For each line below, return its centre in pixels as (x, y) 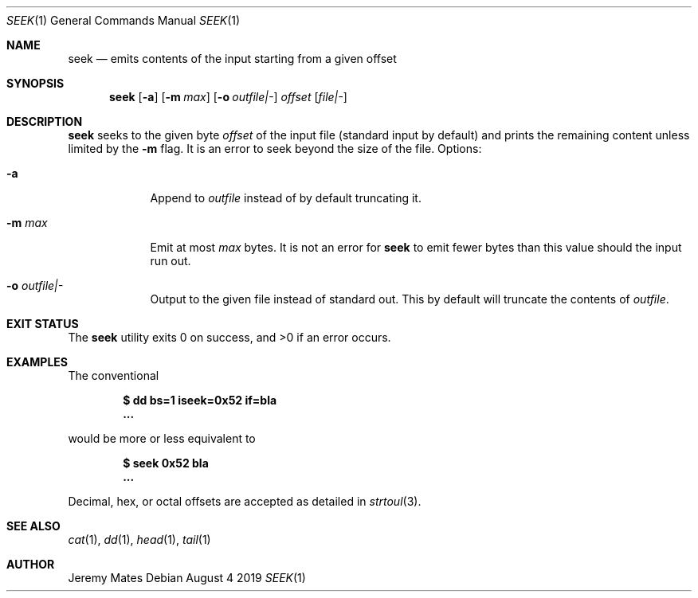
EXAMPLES (37, 362)
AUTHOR (31, 564)
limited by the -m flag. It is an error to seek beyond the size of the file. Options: (275, 149)
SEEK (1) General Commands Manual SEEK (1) (124, 20)
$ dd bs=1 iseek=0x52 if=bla (200, 400)
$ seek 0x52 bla (166, 463)
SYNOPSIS (35, 83)
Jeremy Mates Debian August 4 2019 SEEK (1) (187, 578)
